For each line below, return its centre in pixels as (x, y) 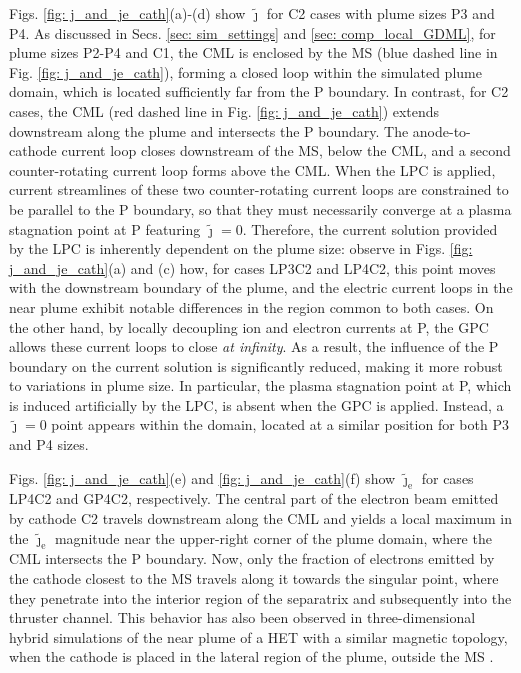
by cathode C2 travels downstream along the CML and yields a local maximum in (260, 518)
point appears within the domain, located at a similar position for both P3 (280, 424)
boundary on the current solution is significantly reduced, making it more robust (256, 365)
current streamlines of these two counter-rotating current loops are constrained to (259, 189)
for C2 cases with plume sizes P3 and (380, 13)
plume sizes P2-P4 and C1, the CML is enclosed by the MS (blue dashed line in (253, 52)
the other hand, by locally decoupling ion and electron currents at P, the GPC (249, 326)
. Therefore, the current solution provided (370, 228)
